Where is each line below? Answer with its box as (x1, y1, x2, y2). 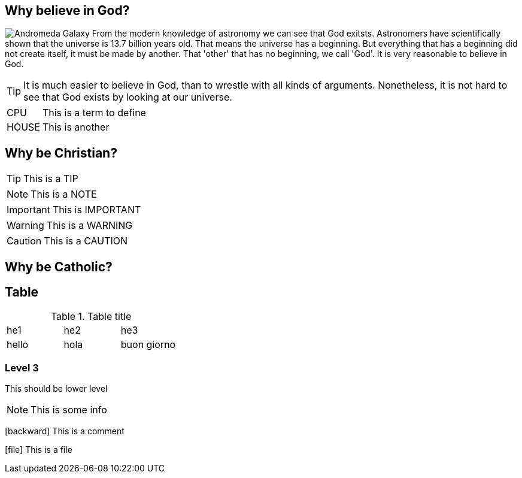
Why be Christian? (5, 145, 117, 161)
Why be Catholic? (5, 259, 113, 274)
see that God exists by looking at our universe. (23, 91, 232, 104)
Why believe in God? (5, 3, 130, 18)
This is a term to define (42, 107, 146, 119)
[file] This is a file (5, 444, 72, 455)
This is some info (31, 404, 107, 416)
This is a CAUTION (44, 235, 128, 247)
